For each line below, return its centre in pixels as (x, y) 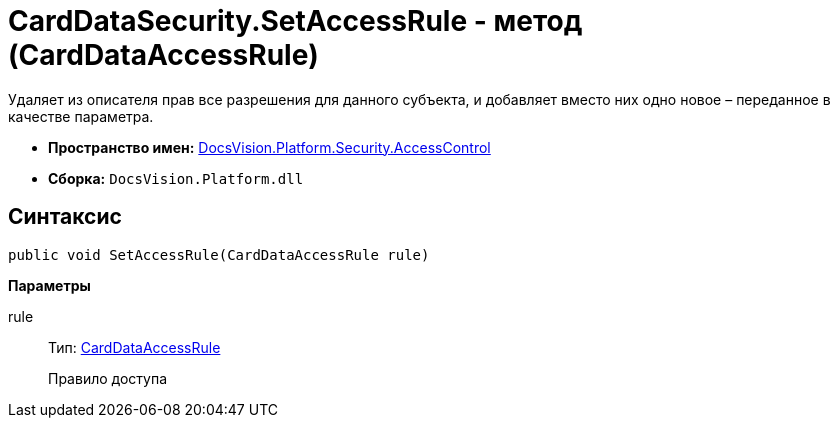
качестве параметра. (81, 116)
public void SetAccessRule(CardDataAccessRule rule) (219, 254)
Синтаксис (65, 217)
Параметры (49, 285)
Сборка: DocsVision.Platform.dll (176, 178)
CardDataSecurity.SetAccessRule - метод (295, 21)
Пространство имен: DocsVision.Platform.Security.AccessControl (269, 147)
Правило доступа (108, 378)
